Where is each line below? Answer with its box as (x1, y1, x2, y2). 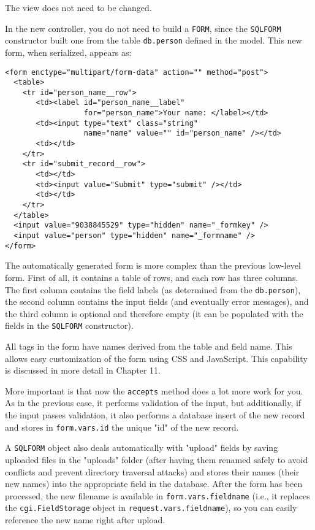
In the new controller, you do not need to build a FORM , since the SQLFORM (5, 21, 281, 34)
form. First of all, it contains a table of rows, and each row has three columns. (5, 271, 298, 283)
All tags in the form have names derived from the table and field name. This (5, 340, 292, 352)
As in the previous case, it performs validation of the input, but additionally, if (5, 396, 302, 409)
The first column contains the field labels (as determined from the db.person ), (5, 283, 301, 296)
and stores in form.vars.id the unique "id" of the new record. (5, 420, 239, 433)
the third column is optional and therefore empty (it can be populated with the (5, 307, 303, 320)
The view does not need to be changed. (5, 1, 152, 13)
